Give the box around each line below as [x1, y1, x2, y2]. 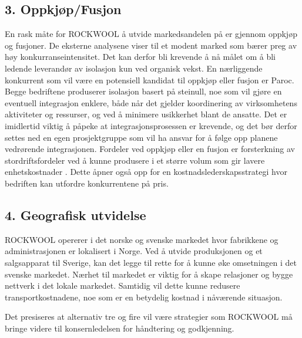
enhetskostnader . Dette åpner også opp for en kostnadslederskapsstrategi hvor [5, 165, 287, 178]
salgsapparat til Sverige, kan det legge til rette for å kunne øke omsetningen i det [5, 256, 297, 268]
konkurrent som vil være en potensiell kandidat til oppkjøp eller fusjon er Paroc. [5, 73, 294, 86]
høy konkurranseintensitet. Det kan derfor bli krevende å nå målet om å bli [5, 50, 276, 63]
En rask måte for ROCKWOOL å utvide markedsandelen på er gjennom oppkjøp [5, 28, 297, 40]
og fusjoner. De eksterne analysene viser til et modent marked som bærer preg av [5, 39, 297, 51]
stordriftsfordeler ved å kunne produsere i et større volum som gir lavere [5, 154, 265, 166]
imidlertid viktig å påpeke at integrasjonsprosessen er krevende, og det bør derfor [5, 119, 297, 131]
